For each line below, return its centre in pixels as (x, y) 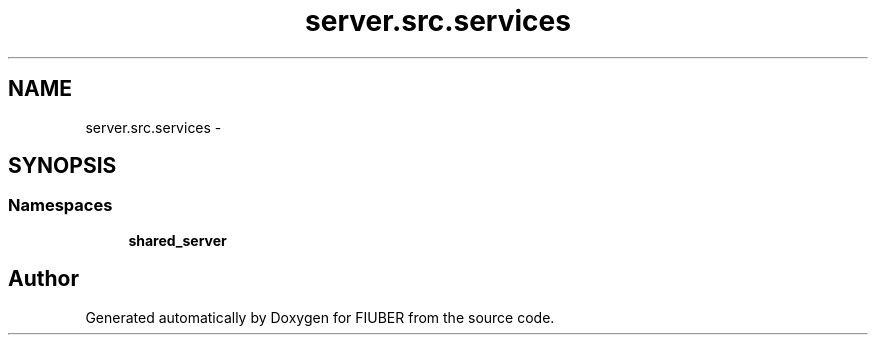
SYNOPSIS (62, 166)
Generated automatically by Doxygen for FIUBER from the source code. (320, 317)
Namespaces (60, 205)
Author (43, 279)
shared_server (177, 240)
